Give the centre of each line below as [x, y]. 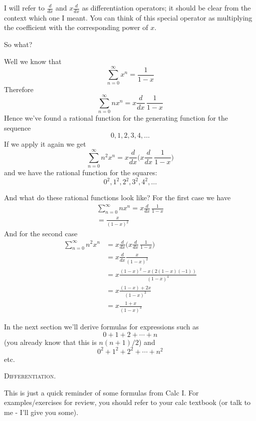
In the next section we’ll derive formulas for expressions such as [101, 326]
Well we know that [33, 61]
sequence [18, 127]
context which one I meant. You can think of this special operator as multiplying [128, 17]
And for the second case [41, 234]
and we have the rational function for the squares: [81, 172]
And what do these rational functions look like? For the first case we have [117, 197]
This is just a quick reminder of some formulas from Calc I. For [101, 392]
